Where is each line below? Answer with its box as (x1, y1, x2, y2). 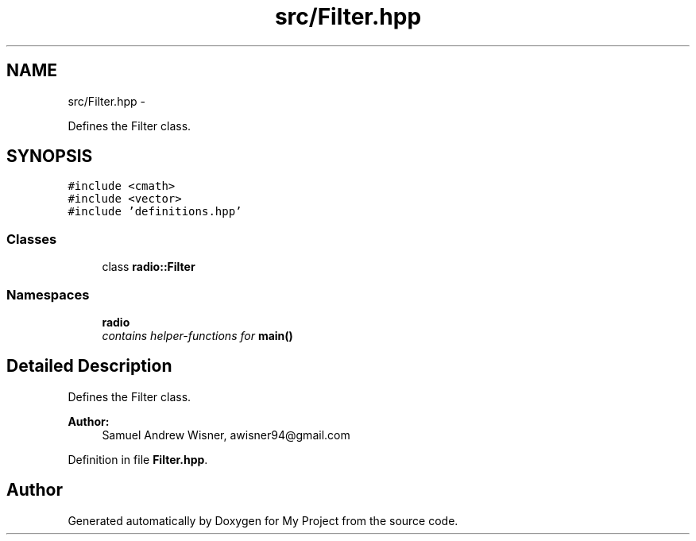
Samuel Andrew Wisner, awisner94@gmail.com (102, 427, 350, 442)
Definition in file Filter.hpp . (68, 452, 208, 466)
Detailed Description (6, 356, 172, 377)
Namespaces (6, 286, 90, 303)
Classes (6, 230, 57, 247)
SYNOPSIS (6, 146, 93, 167)
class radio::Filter (102, 260, 195, 274)
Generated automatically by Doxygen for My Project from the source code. (68, 513, 458, 527)
